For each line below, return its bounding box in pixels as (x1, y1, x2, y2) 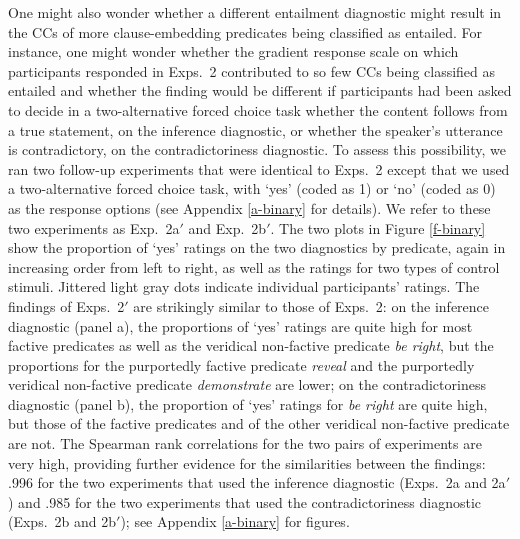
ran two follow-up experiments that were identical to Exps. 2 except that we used (8, 158, 510, 179)
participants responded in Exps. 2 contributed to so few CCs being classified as (8, 60, 496, 81)
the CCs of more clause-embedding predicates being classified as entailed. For (8, 21, 483, 42)
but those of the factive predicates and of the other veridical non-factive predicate (8, 413, 510, 434)
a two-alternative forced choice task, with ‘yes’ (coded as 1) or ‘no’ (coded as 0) (8, 178, 496, 199)
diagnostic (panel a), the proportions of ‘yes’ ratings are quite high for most (8, 315, 473, 336)
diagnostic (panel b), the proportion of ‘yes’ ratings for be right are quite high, (8, 393, 488, 414)
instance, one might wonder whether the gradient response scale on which (8, 41, 459, 62)
